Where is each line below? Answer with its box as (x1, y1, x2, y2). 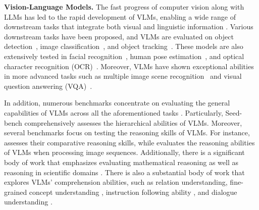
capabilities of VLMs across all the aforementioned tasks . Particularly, (4, 107, 223, 118)
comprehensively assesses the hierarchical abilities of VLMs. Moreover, (24, 117, 242, 128)
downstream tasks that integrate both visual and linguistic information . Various (4, 21, 253, 32)
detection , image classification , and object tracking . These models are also (4, 41, 243, 51)
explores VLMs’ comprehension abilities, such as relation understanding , (4, 177, 228, 187)
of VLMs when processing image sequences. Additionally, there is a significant (4, 147, 245, 157)
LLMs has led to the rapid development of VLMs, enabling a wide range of (4, 11, 236, 22)
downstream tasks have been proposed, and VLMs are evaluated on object (4, 31, 234, 41)
